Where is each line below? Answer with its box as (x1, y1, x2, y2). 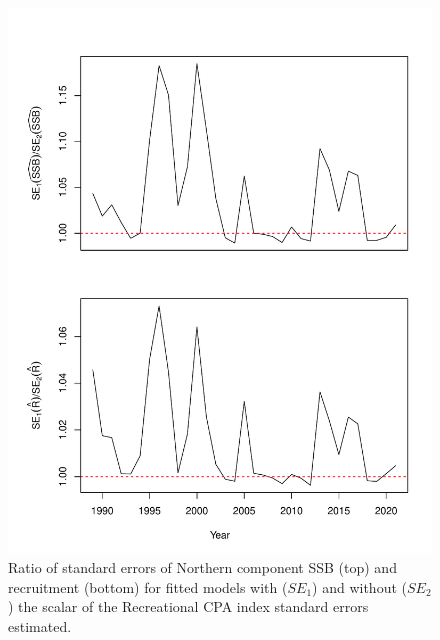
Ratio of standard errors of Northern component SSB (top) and (8, 557, 397, 578)
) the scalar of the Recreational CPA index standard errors (8, 596, 369, 617)
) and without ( (312, 576, 407, 597)
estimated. (8, 615, 72, 636)
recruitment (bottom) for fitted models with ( (8, 576, 288, 597)
